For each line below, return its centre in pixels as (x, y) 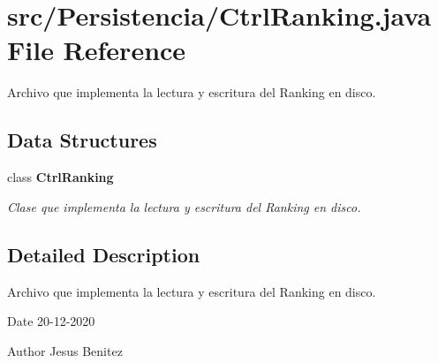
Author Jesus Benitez (65, 350)
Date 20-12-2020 (51, 321)
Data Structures (82, 140)
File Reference (97, 50)
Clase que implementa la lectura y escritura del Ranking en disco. (184, 206)
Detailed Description (104, 254)
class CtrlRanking (60, 177)
